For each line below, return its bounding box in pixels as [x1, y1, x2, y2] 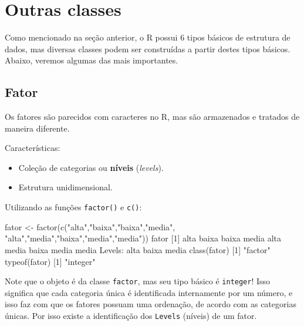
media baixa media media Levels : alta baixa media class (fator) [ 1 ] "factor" [5, 243, 271, 256]
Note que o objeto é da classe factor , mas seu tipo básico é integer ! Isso [5, 275, 271, 287]
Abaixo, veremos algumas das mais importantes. [5, 54, 178, 66]
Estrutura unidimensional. [18, 181, 113, 193]
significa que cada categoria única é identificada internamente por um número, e [5, 286, 293, 298]
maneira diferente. [5, 122, 70, 134]
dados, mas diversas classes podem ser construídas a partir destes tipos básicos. [5, 42, 291, 55]
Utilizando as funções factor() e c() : [5, 201, 142, 213]
